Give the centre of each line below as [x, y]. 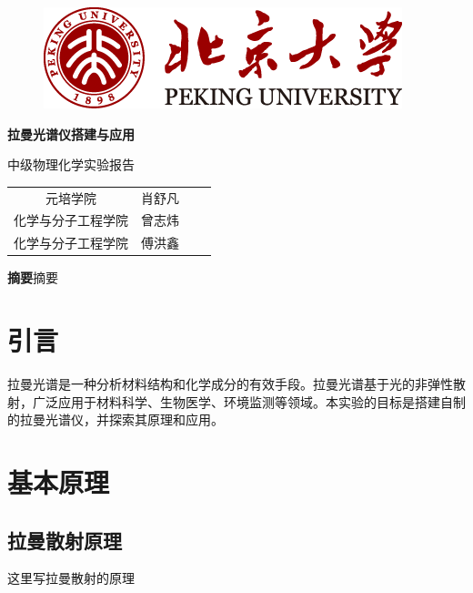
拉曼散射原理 [65, 540]
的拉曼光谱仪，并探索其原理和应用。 [116, 419]
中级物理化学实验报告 [71, 164]
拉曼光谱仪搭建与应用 [71, 133]
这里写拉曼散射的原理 [71, 578]
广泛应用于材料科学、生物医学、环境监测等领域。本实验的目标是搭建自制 [249, 401]
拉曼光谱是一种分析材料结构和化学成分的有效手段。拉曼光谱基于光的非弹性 [230, 384]
